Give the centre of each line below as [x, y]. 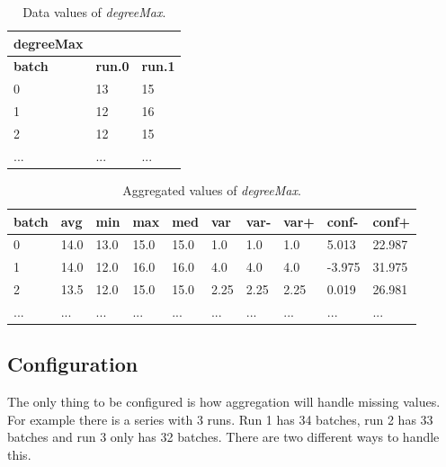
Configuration [73, 364]
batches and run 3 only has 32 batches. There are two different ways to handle [223, 437]
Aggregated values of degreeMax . [212, 189]
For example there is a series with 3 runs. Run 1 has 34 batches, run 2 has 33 [220, 419]
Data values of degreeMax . [94, 12]
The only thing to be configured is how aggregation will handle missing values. [224, 402]
